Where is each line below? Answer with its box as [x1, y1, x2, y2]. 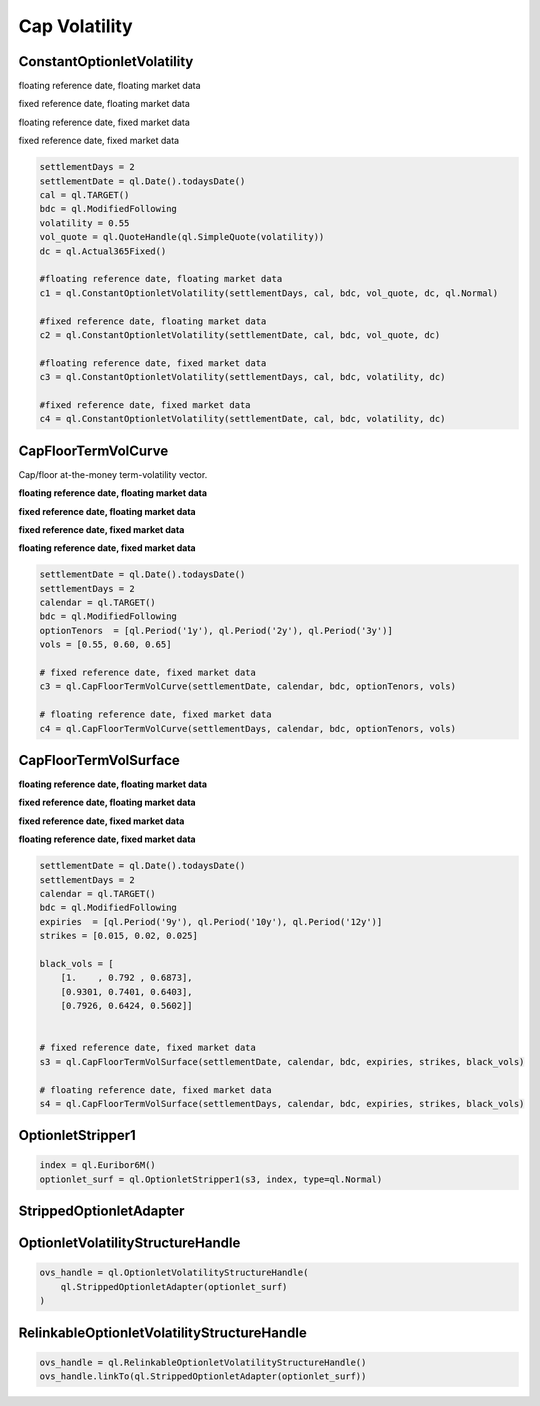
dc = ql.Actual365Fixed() [39, 245, 167, 257]
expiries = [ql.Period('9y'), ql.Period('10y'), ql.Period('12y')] [39, 916, 383, 927]
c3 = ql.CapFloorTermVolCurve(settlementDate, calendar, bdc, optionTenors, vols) [39, 681, 457, 692]
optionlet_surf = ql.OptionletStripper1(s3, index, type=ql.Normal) [39, 1173, 383, 1185]
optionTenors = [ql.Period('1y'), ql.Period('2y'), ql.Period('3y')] [39, 625, 394, 636]
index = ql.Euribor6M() [39, 1160, 157, 1171]
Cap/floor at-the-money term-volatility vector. [18, 468, 208, 480]
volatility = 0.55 [39, 217, 130, 229]
